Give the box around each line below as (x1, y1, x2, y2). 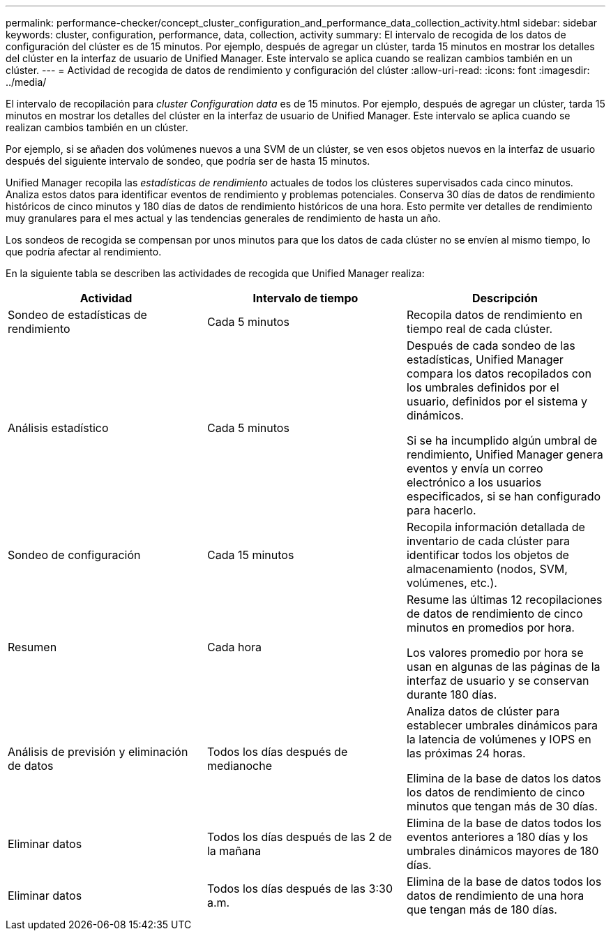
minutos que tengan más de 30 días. (406, 799, 598, 813)
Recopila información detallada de (406, 520, 585, 534)
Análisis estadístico (8, 421, 109, 435)
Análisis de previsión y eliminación (8, 745, 188, 759)
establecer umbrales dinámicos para (406, 718, 598, 732)
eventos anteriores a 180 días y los (406, 830, 589, 844)
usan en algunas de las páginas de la (406, 660, 601, 674)
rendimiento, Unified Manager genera (406, 447, 603, 461)
